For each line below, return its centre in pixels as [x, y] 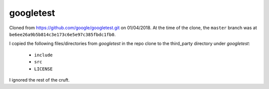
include [44, 55]
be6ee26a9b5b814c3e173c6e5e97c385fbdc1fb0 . [63, 34]
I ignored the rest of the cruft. [39, 80]
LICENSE [44, 69]
